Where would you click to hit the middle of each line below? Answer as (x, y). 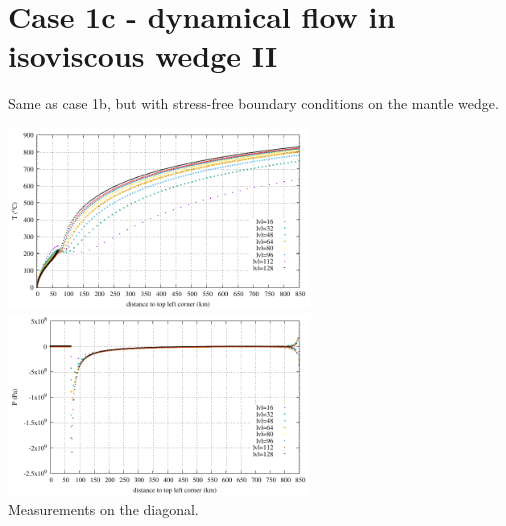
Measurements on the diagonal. (103, 508)
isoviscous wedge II (143, 55)
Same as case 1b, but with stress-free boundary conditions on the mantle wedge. (253, 103)
